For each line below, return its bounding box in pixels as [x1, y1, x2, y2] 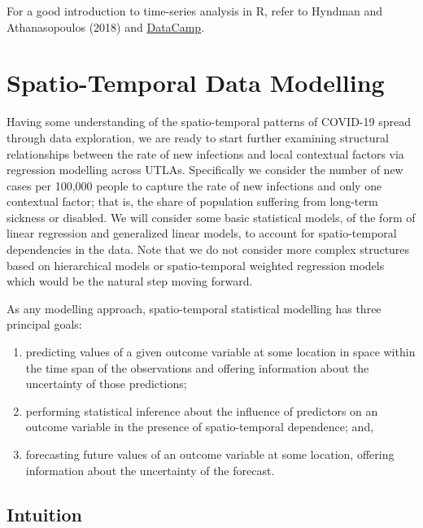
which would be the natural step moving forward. [7, 273, 253, 290]
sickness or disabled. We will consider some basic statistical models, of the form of [7, 208, 416, 225]
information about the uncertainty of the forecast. [25, 461, 275, 478]
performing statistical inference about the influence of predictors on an [25, 402, 378, 419]
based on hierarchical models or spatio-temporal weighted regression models [7, 256, 385, 273]
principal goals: [7, 316, 82, 333]
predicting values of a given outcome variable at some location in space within [25, 343, 416, 360]
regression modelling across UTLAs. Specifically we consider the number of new [7, 161, 403, 178]
